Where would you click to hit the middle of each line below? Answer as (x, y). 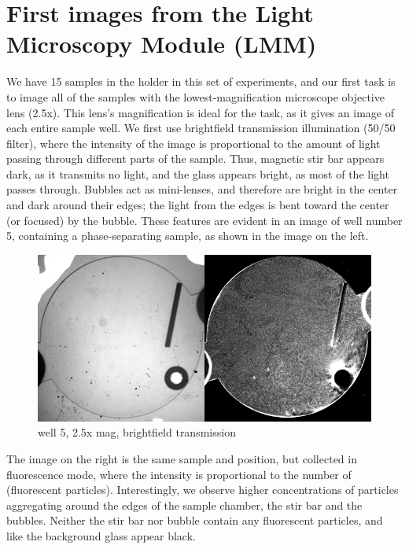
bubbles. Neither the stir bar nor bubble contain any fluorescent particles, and (195, 520)
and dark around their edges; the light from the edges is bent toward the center (198, 205)
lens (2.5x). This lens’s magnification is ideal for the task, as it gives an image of (200, 112)
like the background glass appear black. (101, 536)
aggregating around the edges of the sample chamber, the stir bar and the (184, 505)
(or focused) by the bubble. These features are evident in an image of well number (204, 220)
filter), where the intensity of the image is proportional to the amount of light (193, 143)
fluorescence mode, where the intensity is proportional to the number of (179, 474)
